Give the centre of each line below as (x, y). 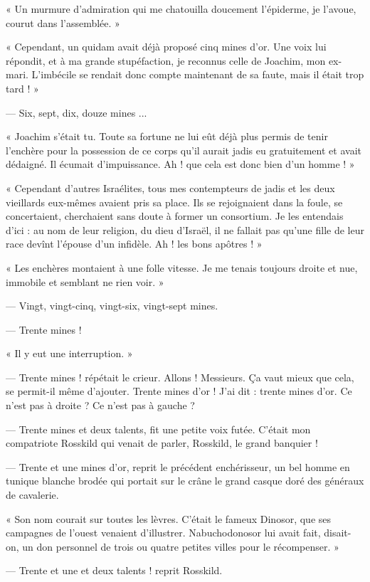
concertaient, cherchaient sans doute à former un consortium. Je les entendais (175, 216)
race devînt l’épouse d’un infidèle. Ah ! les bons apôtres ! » (134, 244)
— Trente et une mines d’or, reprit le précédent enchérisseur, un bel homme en (178, 466)
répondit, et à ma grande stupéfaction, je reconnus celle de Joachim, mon (166, 60)
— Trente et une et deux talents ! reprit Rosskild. (114, 570)
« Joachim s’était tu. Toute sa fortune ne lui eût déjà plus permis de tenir (167, 136)
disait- (338, 533)
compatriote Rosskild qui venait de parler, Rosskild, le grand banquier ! (162, 443)
